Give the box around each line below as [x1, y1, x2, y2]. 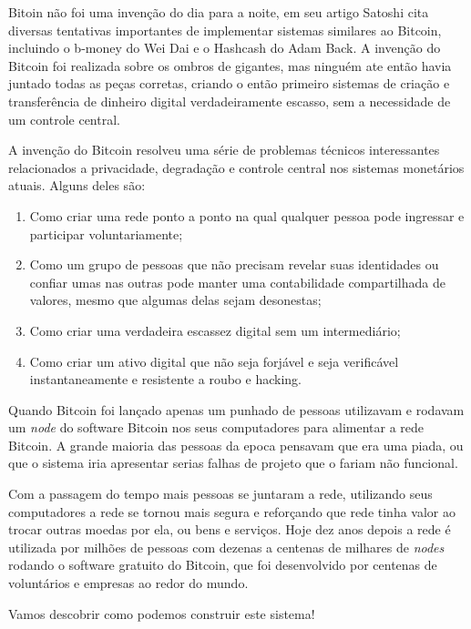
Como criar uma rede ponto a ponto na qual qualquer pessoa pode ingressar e [29, 206, 465, 225]
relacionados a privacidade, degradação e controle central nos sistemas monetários [8, 157, 465, 177]
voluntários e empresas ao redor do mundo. [8, 573, 249, 593]
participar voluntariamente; [29, 224, 183, 243]
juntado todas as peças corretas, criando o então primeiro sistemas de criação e [8, 74, 450, 93]
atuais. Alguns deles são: [8, 176, 146, 195]
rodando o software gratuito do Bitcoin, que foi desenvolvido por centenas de [8, 555, 437, 574]
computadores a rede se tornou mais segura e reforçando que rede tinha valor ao [8, 502, 456, 521]
